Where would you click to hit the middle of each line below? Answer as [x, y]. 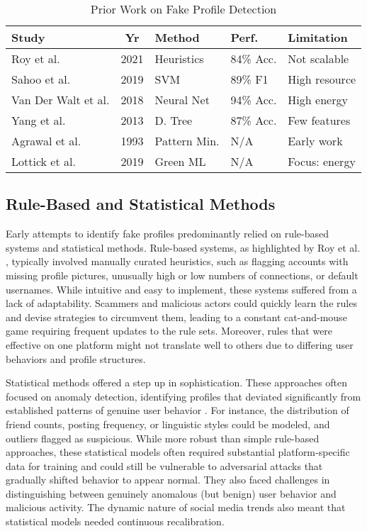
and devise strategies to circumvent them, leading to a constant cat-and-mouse [176, 317]
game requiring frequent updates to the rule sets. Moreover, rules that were [169, 331]
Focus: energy [322, 161]
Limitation [318, 37]
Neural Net [182, 100]
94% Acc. [254, 100]
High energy [318, 100]
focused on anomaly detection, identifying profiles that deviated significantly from [183, 396]
